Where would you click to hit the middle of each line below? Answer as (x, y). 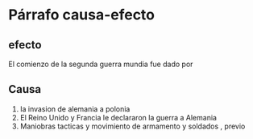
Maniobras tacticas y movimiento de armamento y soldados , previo (133, 126)
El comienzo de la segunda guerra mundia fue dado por (101, 64)
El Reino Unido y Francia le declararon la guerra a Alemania (118, 117)
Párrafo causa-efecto (82, 15)
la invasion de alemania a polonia (75, 109)
